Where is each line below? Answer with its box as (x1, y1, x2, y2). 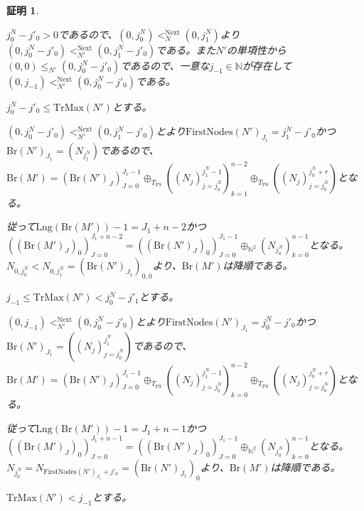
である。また (156, 42, 216, 57)
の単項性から (226, 42, 287, 57)
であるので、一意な (120, 58, 210, 72)
